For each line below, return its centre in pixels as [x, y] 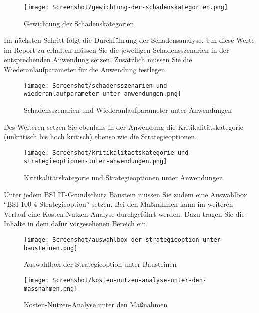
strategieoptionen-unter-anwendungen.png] [96, 161]
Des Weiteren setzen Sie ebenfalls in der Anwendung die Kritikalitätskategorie [124, 127]
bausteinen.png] [51, 248]
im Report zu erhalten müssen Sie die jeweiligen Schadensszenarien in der [117, 49]
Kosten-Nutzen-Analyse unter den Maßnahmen [96, 305]
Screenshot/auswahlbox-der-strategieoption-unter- [138, 240]
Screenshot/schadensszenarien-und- [112, 86]
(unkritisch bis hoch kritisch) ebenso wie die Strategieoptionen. [100, 137]
